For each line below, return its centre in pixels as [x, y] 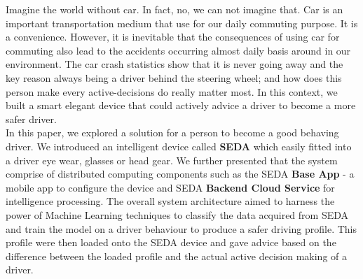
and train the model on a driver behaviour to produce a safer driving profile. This [181, 228]
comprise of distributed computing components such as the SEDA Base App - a [180, 174]
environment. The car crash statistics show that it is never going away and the [174, 64]
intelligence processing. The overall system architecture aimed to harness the [170, 201]
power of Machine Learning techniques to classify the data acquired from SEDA [177, 214]
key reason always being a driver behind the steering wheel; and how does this [174, 77]
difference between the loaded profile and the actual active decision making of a [177, 256]
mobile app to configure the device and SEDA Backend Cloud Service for [170, 187]
